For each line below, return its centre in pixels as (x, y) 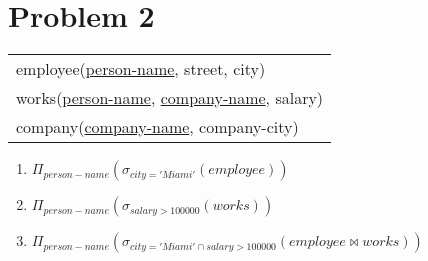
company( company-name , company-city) (157, 127)
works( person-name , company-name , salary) (170, 98)
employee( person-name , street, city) (141, 69)
